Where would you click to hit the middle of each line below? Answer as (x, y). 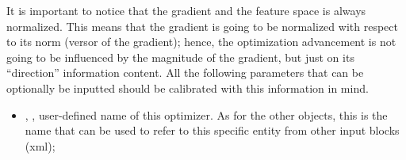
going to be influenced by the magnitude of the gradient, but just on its (180, 57)
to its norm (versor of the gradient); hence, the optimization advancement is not (201, 42)
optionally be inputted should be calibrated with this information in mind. (188, 88)
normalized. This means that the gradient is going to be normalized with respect (202, 26)
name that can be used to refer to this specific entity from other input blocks (212, 130)
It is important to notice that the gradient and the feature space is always (186, 10)
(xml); (40, 145)
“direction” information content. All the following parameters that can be (185, 72)
